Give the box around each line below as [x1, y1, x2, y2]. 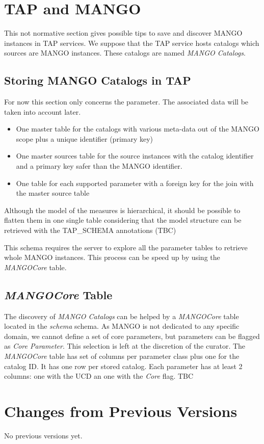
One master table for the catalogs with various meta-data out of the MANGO [16, 123, 259, 134]
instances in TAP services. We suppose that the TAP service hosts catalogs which [4, 37, 259, 48]
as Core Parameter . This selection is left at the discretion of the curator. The [4, 341, 246, 351]
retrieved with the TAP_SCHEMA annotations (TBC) [4, 225, 176, 236]
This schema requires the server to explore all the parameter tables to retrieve [4, 242, 248, 252]
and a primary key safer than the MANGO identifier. [16, 161, 182, 171]
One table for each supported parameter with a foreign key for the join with [16, 177, 254, 188]
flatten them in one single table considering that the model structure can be [4, 215, 242, 225]
